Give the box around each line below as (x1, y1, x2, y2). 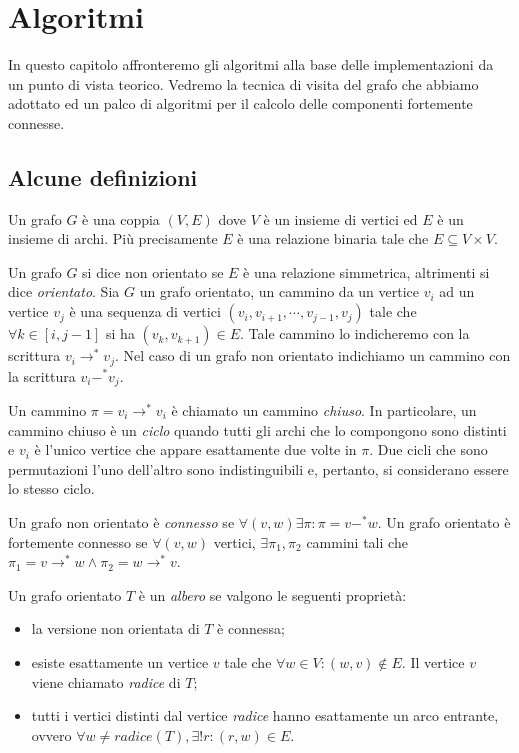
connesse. (8, 112, 65, 133)
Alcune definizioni (8, 161, 198, 192)
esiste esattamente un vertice (31, 651, 209, 672)
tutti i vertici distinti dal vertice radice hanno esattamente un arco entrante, (31, 705, 499, 726)
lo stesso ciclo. (8, 478, 95, 499)
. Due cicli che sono (369, 439, 488, 460)
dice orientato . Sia (8, 281, 120, 302)
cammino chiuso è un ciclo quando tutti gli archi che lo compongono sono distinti (8, 419, 507, 440)
